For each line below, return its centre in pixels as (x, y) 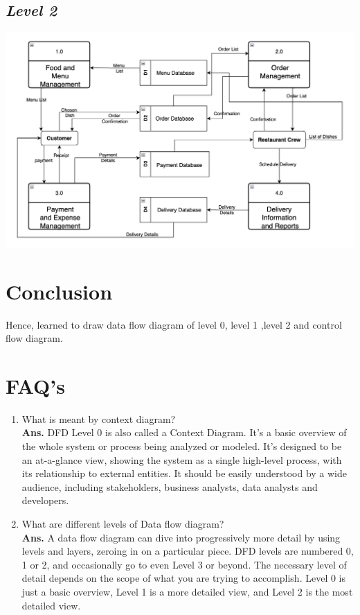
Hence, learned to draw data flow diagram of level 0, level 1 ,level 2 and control (174, 324)
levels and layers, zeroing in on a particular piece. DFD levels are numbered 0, (188, 551)
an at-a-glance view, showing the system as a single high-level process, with (182, 459)
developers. (45, 500)
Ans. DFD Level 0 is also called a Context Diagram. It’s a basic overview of (184, 432)
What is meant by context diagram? (99, 418)
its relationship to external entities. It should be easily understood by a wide (184, 473)
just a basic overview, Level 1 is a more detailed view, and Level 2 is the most (187, 591)
